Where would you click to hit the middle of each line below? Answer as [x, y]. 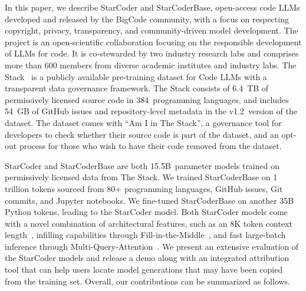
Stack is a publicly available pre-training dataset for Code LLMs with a [136, 76]
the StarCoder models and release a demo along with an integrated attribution [147, 258]
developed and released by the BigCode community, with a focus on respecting [147, 19]
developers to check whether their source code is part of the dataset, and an [142, 134]
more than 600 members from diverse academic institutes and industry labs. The [151, 65]
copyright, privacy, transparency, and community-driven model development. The [152, 30]
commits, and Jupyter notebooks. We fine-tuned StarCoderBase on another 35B [149, 200]
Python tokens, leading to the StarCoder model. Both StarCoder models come [146, 212]
